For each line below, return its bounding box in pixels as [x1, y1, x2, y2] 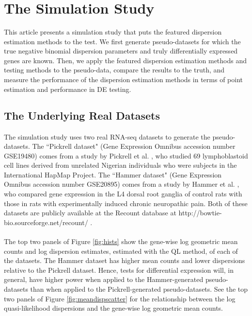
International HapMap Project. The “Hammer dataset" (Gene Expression [4, 169, 222, 179]
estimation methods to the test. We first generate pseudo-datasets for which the [4, 36, 241, 46]
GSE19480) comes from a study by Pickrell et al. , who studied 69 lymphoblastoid [4, 150, 248, 160]
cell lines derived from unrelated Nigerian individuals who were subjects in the [4, 160, 237, 170]
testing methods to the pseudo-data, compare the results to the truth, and [4, 65, 225, 75]
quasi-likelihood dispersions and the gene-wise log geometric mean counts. [4, 303, 223, 313]
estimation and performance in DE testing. [4, 84, 131, 94]
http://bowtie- [178, 208, 222, 218]
